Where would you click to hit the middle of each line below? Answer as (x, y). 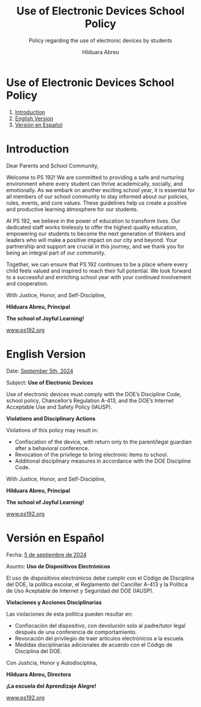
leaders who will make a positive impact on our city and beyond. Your (92, 240)
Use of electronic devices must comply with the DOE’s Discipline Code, (94, 394)
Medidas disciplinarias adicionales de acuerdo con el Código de (94, 645)
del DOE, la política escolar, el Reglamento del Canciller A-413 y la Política (97, 584)
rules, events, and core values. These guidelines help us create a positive (97, 203)
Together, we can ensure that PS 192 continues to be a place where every (97, 264)
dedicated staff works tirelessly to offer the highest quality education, (92, 227)
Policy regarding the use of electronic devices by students (100, 40)
